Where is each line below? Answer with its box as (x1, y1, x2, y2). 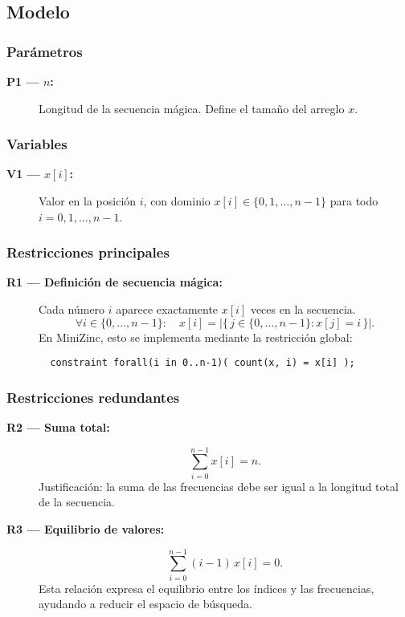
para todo (329, 193, 378, 209)
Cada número (39, 301, 105, 317)
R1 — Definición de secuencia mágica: (6, 274, 223, 290)
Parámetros (6, 41, 83, 61)
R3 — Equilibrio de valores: (6, 520, 165, 537)
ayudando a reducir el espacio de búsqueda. (39, 595, 252, 612)
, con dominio (143, 193, 211, 209)
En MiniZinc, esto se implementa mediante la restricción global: (39, 328, 353, 345)
